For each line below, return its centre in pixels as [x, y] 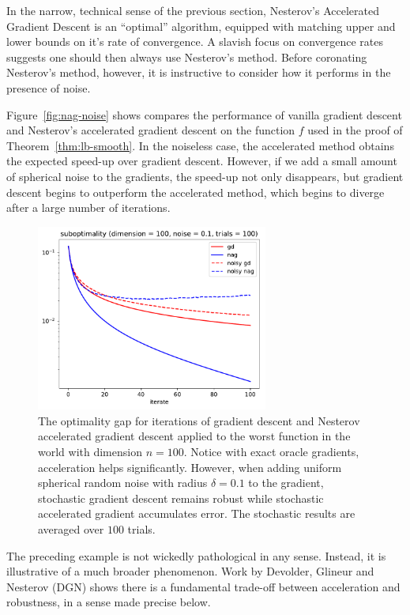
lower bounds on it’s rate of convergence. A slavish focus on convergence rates [195, 42]
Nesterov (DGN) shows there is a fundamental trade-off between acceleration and [203, 586]
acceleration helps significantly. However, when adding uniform [190, 467]
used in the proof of [355, 130]
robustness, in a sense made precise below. [109, 602]
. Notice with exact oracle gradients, [271, 451]
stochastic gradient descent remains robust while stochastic [181, 498]
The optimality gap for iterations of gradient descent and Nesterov [199, 420]
